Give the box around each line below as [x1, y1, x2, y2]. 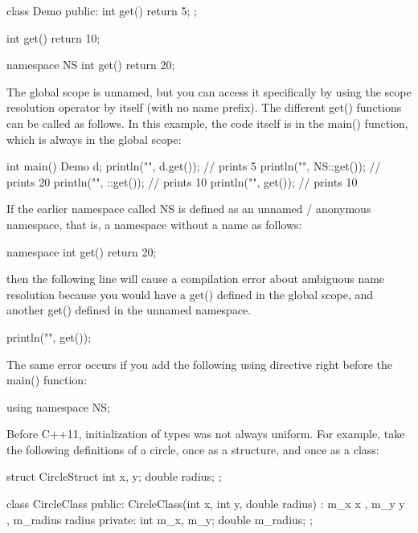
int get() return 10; [6, 29, 100, 46]
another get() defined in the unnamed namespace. [6, 301, 252, 318]
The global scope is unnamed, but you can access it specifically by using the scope [6, 83, 412, 100]
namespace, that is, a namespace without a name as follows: [6, 215, 302, 232]
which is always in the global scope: [6, 130, 182, 147]
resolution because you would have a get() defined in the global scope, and [6, 285, 374, 302]
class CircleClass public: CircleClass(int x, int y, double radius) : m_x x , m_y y [6, 495, 405, 512]
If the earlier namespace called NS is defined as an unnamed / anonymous [6, 200, 371, 217]
